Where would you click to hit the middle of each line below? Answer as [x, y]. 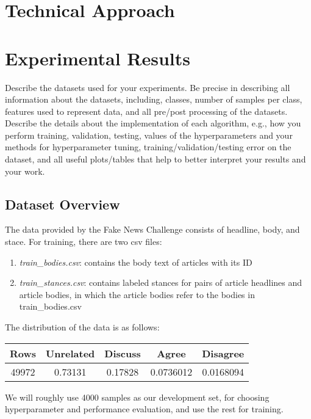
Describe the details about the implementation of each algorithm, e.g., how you [153, 123]
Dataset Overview [63, 204]
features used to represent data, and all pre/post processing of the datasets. [146, 111]
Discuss [123, 353]
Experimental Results [98, 58]
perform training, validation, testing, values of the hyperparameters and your [149, 135]
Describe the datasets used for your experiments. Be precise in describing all [148, 87]
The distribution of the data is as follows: [82, 327]
